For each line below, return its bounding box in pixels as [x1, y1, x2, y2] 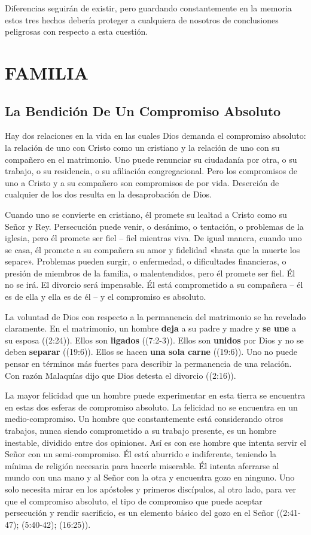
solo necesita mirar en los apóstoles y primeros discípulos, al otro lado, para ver [5, 482, 296, 495]
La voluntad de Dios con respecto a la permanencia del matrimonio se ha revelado [5, 310, 306, 323]
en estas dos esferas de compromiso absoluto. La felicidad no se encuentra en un [5, 400, 298, 413]
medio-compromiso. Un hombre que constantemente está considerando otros [5, 412, 283, 425]
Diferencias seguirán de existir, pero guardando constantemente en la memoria [5, 2, 292, 14]
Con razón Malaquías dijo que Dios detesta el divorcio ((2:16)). [5, 369, 236, 381]
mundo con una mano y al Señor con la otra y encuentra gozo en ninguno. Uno [5, 471, 295, 484]
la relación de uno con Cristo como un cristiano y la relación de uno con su [5, 141, 280, 153]
